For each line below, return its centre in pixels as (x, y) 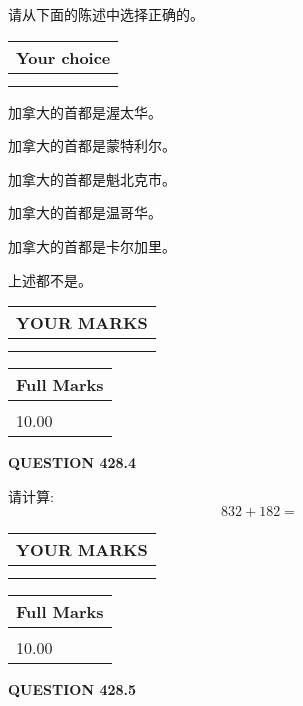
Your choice (63, 57)
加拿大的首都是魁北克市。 (92, 178)
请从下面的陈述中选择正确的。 (106, 14)
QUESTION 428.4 (72, 462)
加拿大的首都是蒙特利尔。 (92, 145)
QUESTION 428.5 (72, 689)
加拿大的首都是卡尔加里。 (92, 245)
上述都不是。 (50, 279)
